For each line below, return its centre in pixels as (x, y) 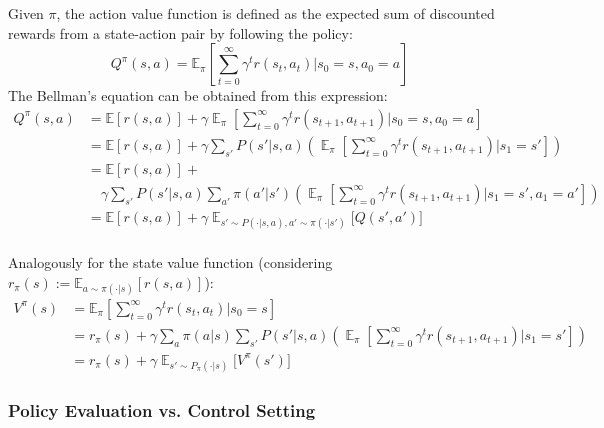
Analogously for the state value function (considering (170, 262)
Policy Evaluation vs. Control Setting (162, 409)
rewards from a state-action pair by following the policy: (180, 32)
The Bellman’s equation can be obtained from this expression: (198, 95)
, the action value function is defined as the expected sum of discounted (275, 13)
